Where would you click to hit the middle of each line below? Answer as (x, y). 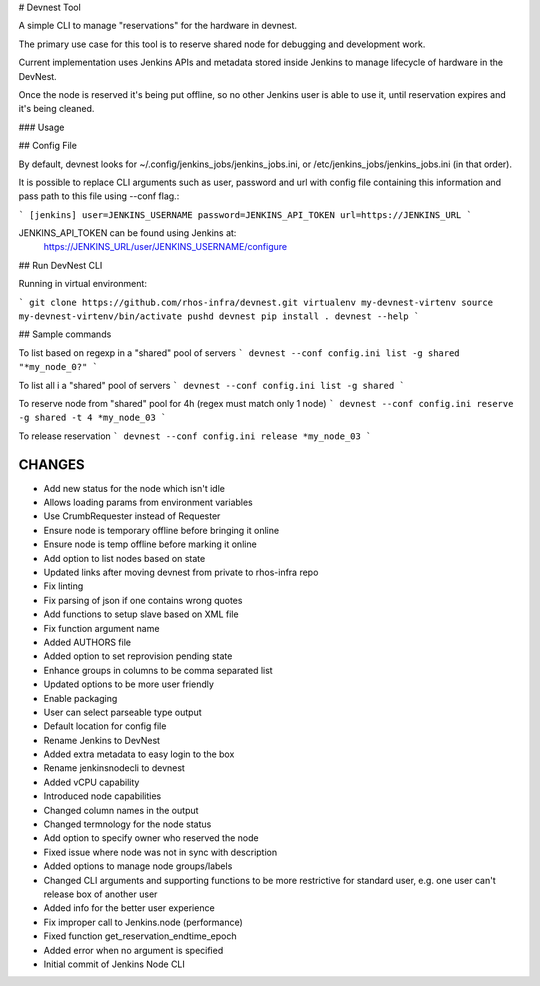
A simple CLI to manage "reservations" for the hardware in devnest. (158, 26)
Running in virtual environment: (82, 284)
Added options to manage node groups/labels (138, 866)
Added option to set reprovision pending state (138, 656)
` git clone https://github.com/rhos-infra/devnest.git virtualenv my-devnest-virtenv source (256, 302)
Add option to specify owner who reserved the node (151, 838)
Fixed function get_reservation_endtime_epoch (140, 936)
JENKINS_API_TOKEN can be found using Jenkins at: (127, 233)
